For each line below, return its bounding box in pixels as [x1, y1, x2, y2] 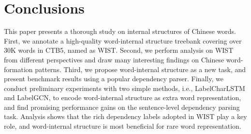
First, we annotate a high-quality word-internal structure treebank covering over [4, 35, 242, 45]
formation [4, 64, 33, 74]
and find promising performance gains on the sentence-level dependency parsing [4, 102, 240, 112]
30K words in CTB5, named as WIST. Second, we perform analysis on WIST [4, 45, 234, 55]
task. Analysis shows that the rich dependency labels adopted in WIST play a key [4, 111, 247, 121]
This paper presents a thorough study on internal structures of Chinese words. [4, 26, 236, 36]
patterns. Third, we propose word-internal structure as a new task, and [35, 64, 246, 74]
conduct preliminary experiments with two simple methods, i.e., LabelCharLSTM [4, 83, 245, 93]
